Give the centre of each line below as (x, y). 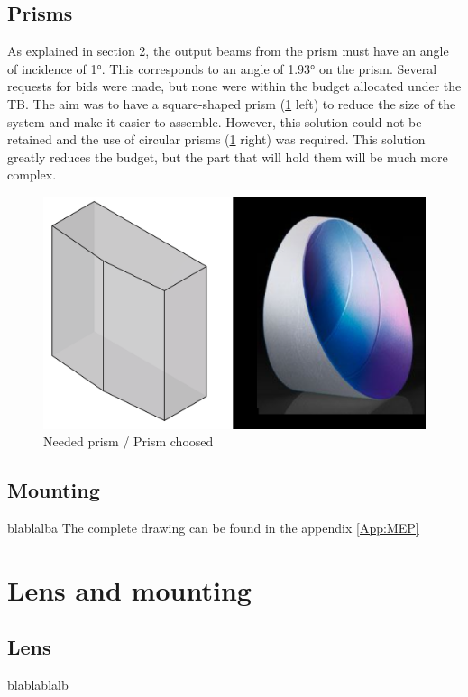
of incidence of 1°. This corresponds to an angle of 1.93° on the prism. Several (222, 68)
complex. (32, 174)
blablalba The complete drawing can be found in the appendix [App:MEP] (213, 527)
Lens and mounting (129, 589)
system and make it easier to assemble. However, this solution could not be (215, 121)
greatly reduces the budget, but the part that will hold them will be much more (228, 156)
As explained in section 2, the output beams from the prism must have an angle (228, 51)
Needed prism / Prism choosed (128, 441)
